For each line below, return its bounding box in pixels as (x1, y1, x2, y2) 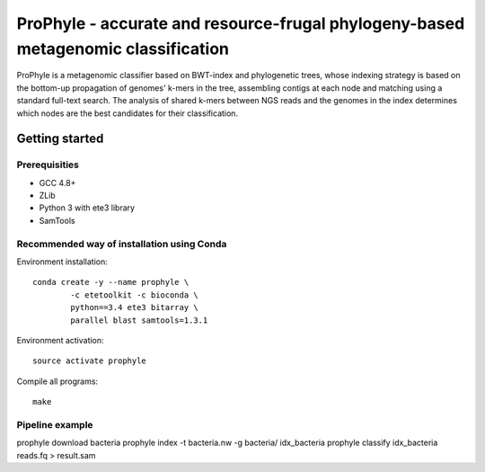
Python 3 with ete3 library (39, 202, 135, 213)
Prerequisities (16, 158, 80, 171)
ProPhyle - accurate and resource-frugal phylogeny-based (16, 13, 465, 33)
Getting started (16, 131, 104, 147)
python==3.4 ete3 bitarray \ (70, 302, 199, 313)
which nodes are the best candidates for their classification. (16, 108, 238, 119)
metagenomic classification (16, 39, 229, 58)
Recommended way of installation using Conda (16, 237, 227, 250)
